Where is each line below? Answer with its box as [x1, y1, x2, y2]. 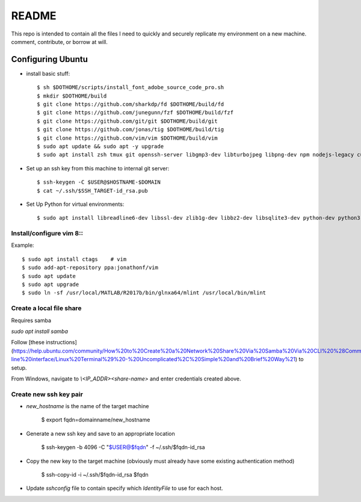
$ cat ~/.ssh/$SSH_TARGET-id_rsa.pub [37, 187, 149, 194]
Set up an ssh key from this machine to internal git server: [26, 164, 170, 172]
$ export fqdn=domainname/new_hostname [41, 416, 150, 424]
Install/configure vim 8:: [11, 229, 84, 238]
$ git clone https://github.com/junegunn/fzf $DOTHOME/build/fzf [37, 109, 234, 116]
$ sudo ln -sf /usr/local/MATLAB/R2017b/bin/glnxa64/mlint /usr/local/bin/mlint [22, 290, 267, 296]
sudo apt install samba [11, 327, 69, 335]
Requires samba [11, 317, 51, 324]
